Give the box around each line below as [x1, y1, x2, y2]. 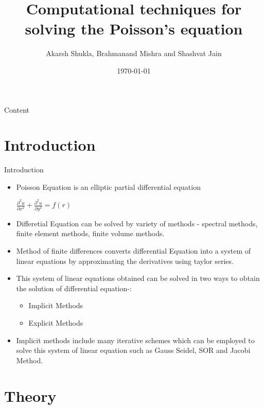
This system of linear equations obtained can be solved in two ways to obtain [16, 273, 260, 283]
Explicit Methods [28, 317, 83, 328]
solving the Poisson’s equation [25, 18, 243, 39]
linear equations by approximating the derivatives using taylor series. [16, 255, 234, 266]
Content [4, 104, 29, 115]
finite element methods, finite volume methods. [16, 228, 165, 239]
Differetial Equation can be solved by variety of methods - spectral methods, [16, 218, 258, 228]
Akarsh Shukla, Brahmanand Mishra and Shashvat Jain [46, 48, 222, 59]
